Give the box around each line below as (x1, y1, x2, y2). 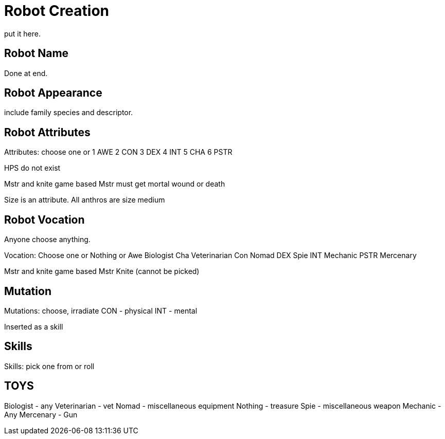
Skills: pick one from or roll (4, 361, 95, 371)
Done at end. (4, 68, 48, 78)
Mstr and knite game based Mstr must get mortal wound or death (4, 179, 225, 189)
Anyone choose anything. (4, 235, 91, 244)
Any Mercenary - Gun (4, 410, 78, 419)
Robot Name (4, 47, 69, 60)
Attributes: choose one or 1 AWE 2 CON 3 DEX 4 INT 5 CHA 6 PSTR (4, 148, 233, 157)
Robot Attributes (4, 125, 91, 139)
